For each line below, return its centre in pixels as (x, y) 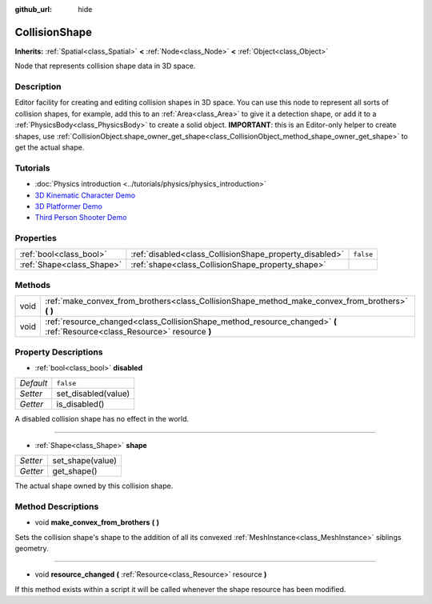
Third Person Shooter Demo (81, 218)
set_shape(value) (85, 461)
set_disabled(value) (93, 394)
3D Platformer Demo (69, 206)
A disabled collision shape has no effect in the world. (102, 419)
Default (34, 383)
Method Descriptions (57, 506)
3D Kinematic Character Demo (85, 195)
